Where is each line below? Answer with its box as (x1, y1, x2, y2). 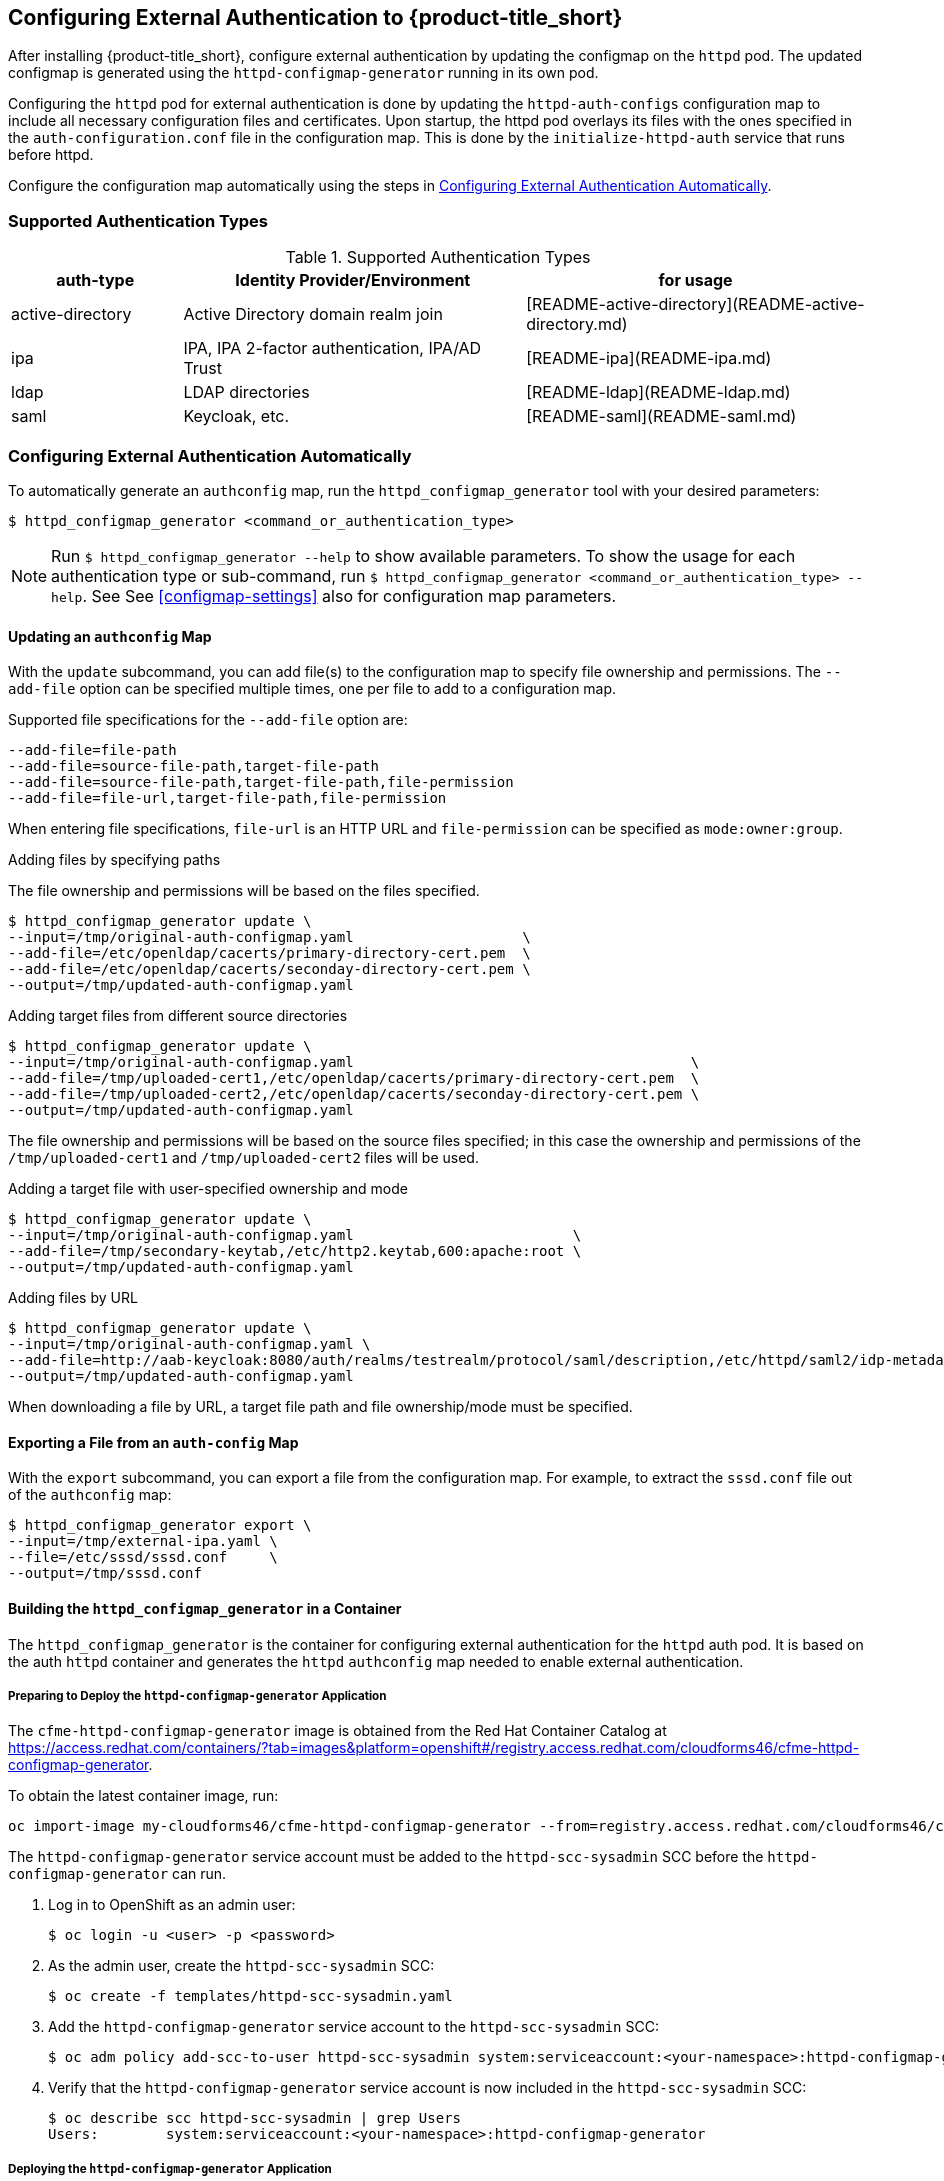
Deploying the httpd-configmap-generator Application (8, 2161, 332, 2176)
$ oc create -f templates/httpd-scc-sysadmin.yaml (48, 1988, 453, 2005)
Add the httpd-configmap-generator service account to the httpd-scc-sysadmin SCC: (48, 2018, 659, 2036)
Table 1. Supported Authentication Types (285, 247, 591, 268)
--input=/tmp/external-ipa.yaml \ (8, 1533, 278, 1550)
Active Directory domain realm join (183, 304, 443, 325)
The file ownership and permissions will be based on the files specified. (8, 882, 480, 900)
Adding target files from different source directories (8, 1007, 348, 1025)
